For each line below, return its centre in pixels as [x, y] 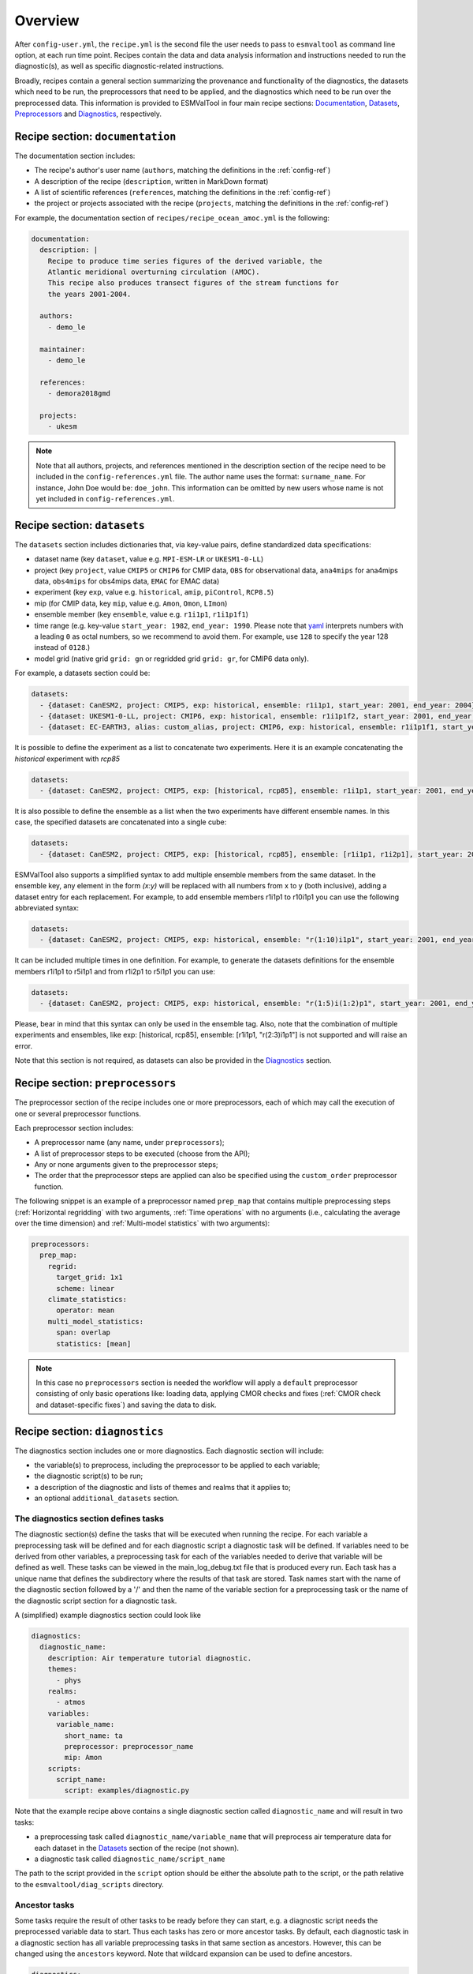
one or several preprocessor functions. [78, 1113]
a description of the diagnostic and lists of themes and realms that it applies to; [162, 1487]
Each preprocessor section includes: [74, 1128]
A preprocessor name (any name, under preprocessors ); [129, 1143]
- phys [69, 1680]
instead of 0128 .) [62, 647]
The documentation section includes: [75, 156]
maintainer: [63, 349]
